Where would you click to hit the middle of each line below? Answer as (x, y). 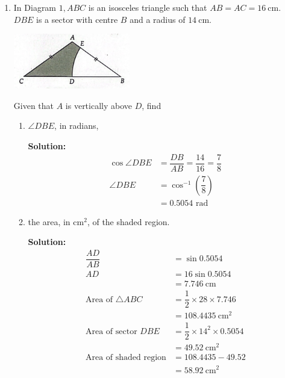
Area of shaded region (126, 358)
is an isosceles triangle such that (148, 7)
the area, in (49, 221)
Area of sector (111, 331)
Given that (34, 105)
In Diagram (35, 7)
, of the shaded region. (128, 221)
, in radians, (77, 125)
